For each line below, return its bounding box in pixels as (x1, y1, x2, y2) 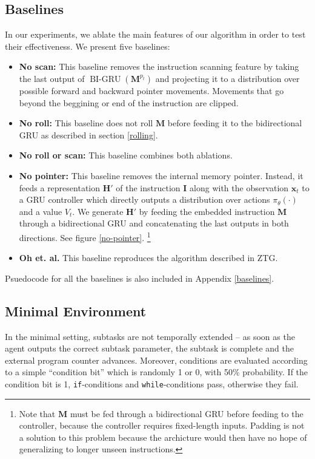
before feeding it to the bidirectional (167, 117, 302, 129)
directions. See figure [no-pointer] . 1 (19, 229, 151, 243)
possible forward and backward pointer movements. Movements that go (19, 84, 284, 97)
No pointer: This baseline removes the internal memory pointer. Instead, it (19, 169, 303, 182)
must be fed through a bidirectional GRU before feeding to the (70, 407, 303, 420)
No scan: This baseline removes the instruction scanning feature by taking (19, 60, 299, 73)
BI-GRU (90, 75, 121, 84)
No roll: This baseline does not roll (19, 117, 153, 129)
